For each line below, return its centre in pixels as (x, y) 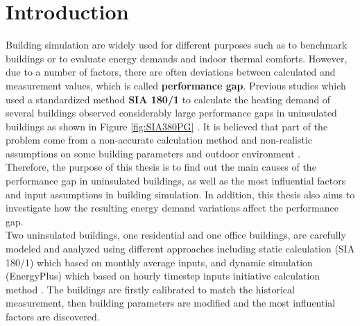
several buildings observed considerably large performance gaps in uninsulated (171, 113)
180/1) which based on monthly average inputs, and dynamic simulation (159, 262)
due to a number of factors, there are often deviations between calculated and (171, 72)
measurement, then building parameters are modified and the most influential (171, 303)
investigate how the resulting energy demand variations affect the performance (172, 208)
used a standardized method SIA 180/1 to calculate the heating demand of (168, 99)
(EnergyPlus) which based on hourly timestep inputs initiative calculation (163, 276)
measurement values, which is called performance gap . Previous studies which (176, 85)
